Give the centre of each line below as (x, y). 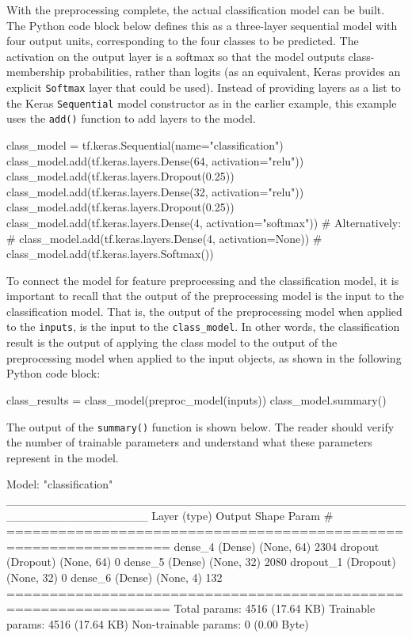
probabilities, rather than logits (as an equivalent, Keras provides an (235, 72)
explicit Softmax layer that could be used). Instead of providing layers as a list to (204, 87)
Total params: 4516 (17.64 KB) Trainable (275, 608)
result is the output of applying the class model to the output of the (172, 342)
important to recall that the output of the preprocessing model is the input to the (205, 296)
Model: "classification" (60, 484)
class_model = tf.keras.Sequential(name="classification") (145, 144)
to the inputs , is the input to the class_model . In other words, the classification (203, 327)
